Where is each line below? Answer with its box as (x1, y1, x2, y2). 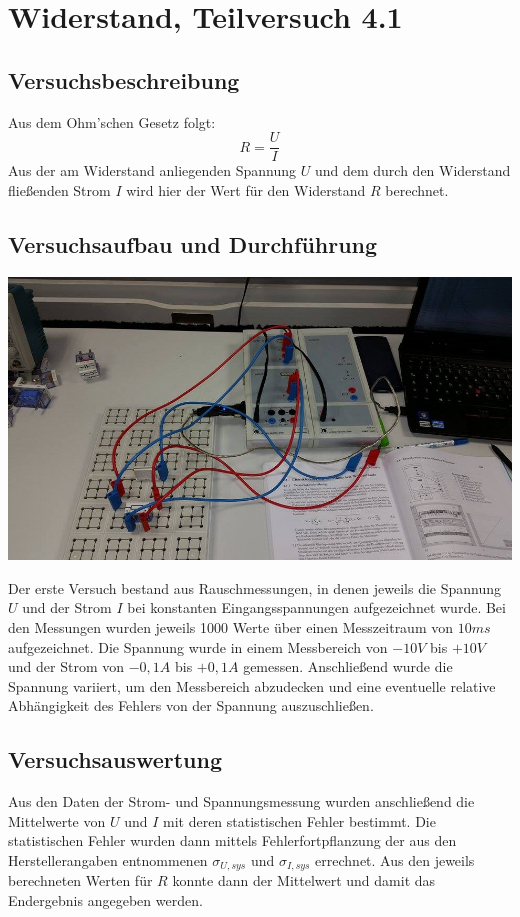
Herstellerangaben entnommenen (8, 849, 208, 870)
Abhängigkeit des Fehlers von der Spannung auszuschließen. (8, 695, 374, 716)
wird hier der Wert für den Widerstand (126, 179, 366, 200)
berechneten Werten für (8, 870, 153, 891)
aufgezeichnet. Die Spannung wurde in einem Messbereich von (8, 636, 388, 657)
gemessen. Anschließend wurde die (243, 656, 453, 677)
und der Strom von (8, 656, 124, 677)
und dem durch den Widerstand (314, 160, 511, 181)
